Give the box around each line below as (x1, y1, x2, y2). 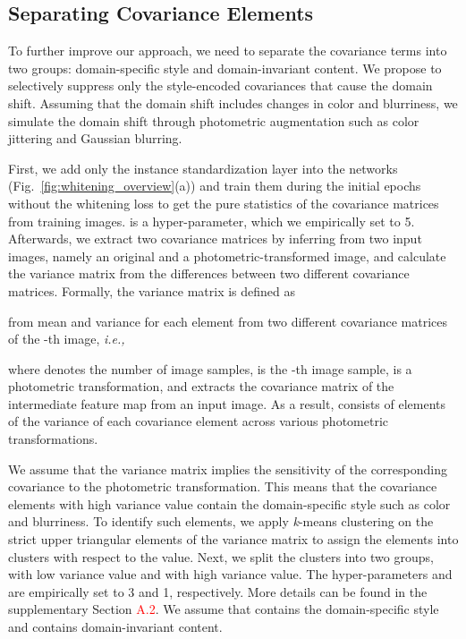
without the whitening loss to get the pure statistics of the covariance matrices (8, 193, 439, 212)
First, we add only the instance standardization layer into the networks (8, 158, 398, 177)
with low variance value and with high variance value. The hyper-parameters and (8, 565, 453, 584)
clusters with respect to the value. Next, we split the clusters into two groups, (8, 547, 434, 566)
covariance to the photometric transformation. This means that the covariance (8, 477, 437, 496)
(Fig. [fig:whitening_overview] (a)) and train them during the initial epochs (8, 176, 421, 195)
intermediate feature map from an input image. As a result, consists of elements (8, 394, 446, 413)
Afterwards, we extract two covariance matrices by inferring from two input (8, 229, 422, 248)
